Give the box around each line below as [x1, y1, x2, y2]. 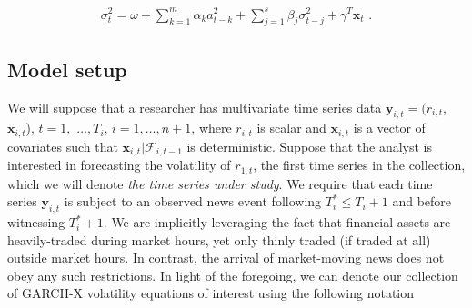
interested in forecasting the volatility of [7, 155, 231, 174]
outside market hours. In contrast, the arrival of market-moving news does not [7, 248, 445, 267]
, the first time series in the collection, [253, 155, 466, 174]
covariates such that [7, 136, 118, 155]
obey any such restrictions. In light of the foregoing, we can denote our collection [7, 265, 458, 284]
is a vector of [353, 118, 426, 137]
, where [191, 118, 232, 137]
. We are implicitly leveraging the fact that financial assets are [103, 213, 451, 232]
